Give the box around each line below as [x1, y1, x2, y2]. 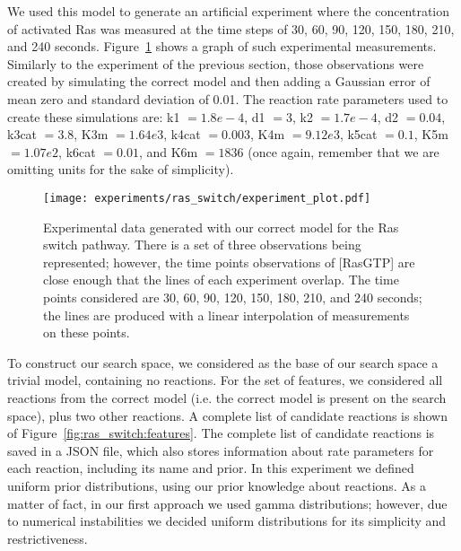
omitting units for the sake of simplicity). [7, 160, 234, 179]
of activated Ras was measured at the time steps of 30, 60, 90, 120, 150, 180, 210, [7, 19, 455, 38]
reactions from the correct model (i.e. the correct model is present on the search [7, 388, 447, 407]
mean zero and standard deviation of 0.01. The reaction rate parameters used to [7, 89, 448, 108]
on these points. [43, 323, 130, 342]
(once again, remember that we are [248, 142, 439, 161]
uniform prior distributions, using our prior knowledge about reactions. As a [7, 476, 427, 494]
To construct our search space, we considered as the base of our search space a [7, 353, 439, 372]
